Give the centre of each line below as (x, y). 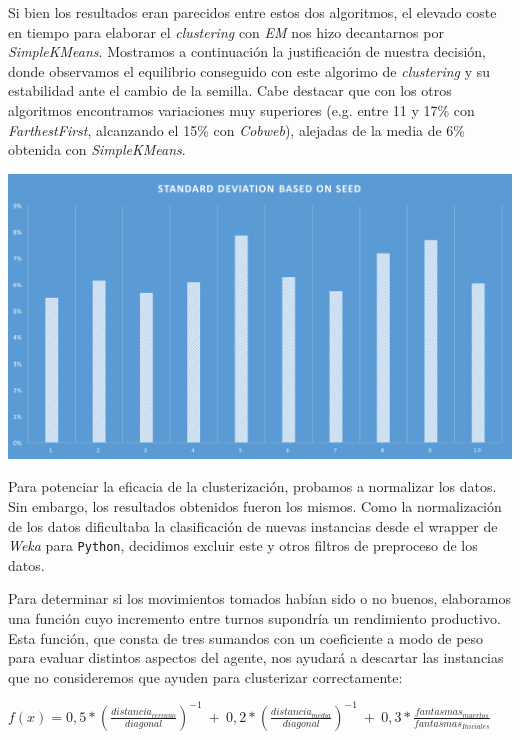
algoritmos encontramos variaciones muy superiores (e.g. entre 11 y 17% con (241, 109)
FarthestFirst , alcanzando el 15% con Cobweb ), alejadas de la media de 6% (237, 129)
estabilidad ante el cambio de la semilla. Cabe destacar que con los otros (230, 90)
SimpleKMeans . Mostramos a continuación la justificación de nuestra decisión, (247, 51)
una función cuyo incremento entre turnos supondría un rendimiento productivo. (254, 617)
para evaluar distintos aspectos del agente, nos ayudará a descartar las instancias (256, 657)
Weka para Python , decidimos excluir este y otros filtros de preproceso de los (243, 545)
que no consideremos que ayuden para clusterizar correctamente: (205, 676)
